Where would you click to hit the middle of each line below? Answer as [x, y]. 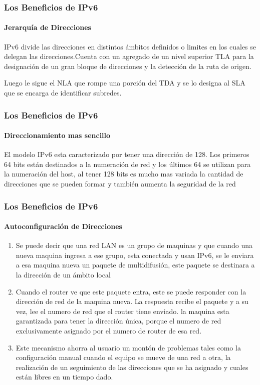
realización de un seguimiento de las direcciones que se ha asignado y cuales [132, 367]
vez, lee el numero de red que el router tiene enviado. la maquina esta [122, 311]
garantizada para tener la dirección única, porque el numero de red [118, 321]
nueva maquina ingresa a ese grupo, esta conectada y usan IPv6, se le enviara [135, 255]
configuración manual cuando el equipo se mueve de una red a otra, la [123, 357]
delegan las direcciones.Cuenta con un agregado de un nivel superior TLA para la [129, 56]
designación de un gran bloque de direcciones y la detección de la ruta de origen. [128, 66]
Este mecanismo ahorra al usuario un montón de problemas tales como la [128, 347]
